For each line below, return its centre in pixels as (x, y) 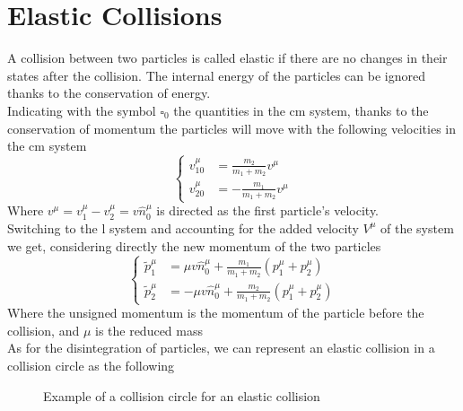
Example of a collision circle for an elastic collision (182, 395)
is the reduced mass (149, 330)
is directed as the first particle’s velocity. (268, 210)
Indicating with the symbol (82, 110)
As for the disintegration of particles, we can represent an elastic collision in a (221, 348)
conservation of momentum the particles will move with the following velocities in (231, 128)
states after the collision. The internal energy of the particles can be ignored (216, 75)
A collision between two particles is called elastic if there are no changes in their (227, 58)
